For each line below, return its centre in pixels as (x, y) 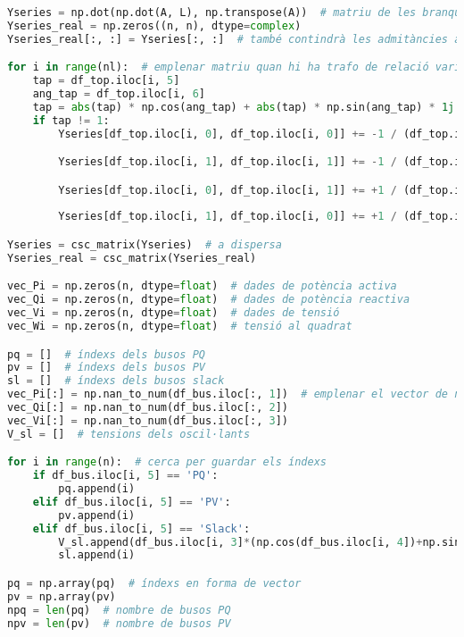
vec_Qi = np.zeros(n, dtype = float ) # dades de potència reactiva (209, 300)
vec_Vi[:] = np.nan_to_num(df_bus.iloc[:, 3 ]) (148, 420)
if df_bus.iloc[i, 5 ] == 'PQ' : (125, 476)
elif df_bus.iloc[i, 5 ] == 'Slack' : (141, 528)
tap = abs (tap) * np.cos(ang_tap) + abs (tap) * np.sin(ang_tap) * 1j (244, 107)
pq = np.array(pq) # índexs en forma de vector (154, 583)
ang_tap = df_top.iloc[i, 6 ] (119, 94)
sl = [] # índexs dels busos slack (116, 381)
